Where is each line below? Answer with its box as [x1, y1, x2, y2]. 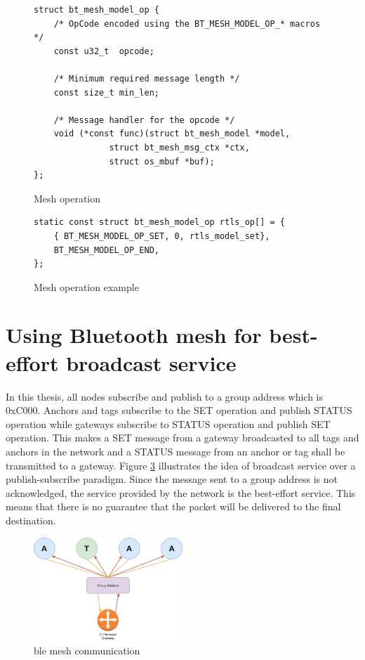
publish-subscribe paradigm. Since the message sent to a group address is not [6, 472, 338, 486]
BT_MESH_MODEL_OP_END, [53, 245, 159, 255]
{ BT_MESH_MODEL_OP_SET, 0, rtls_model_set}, [53, 231, 270, 241]
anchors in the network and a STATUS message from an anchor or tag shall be [6, 444, 345, 458]
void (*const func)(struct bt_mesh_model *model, [53, 129, 291, 139]
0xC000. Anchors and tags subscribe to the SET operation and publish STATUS [6, 403, 352, 418]
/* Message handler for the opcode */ [53, 115, 235, 125]
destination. [6, 512, 56, 527]
